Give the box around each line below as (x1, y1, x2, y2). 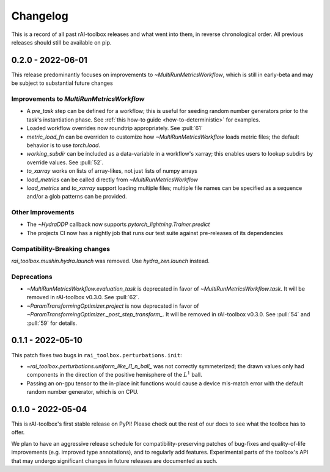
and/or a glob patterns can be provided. (26, 193, 128, 200)
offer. (11, 429, 25, 436)
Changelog (11, 9, 68, 23)
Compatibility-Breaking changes (11, 244, 110, 253)
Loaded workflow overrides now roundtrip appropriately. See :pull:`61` (26, 125, 203, 132)
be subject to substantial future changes (11, 79, 113, 87)
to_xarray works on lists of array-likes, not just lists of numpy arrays (26, 167, 198, 175)
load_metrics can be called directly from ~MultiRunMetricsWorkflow (26, 176, 199, 183)
